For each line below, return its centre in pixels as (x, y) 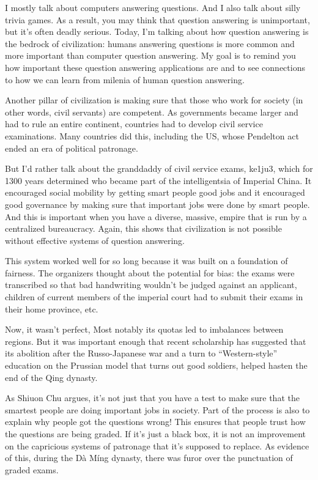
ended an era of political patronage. (72, 148)
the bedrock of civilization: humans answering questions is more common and (150, 43)
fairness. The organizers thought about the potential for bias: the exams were (150, 272)
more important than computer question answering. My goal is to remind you (150, 55)
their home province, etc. (52, 308)
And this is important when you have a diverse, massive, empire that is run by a (156, 216)
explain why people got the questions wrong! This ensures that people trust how (155, 422)
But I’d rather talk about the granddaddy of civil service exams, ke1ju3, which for (159, 168)
